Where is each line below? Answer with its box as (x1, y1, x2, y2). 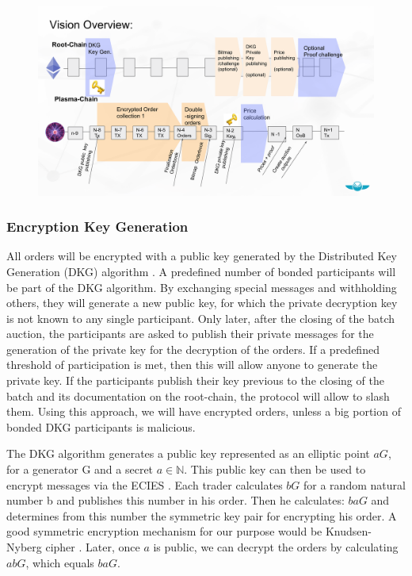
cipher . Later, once (45, 539, 140, 555)
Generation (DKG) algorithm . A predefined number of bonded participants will (6, 263, 396, 279)
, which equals (25, 554, 94, 570)
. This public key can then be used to (184, 461, 366, 478)
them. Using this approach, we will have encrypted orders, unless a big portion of (6, 403, 401, 420)
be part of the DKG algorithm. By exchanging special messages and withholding (6, 278, 397, 295)
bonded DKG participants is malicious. (6, 418, 196, 435)
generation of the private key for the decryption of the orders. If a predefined (6, 340, 380, 357)
